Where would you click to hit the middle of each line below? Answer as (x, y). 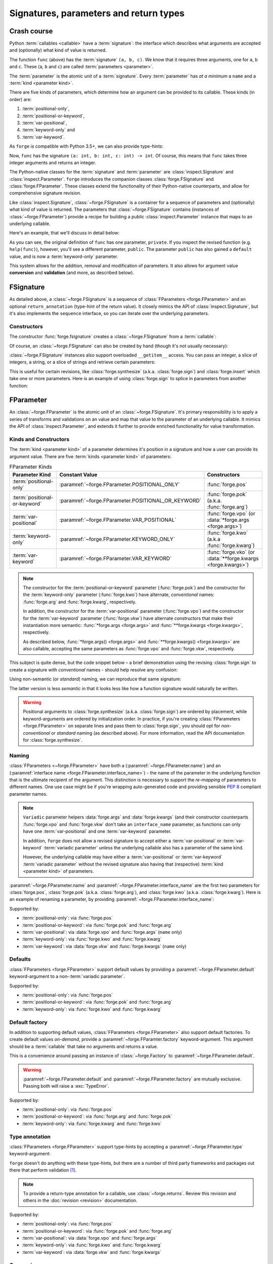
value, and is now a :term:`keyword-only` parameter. (64, 256)
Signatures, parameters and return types (97, 13)
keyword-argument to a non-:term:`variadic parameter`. (67, 976)
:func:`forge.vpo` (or (231, 513)
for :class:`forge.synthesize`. (53, 740)
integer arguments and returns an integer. (53, 162)
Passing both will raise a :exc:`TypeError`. (66, 1086)
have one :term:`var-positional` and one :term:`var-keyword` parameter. (97, 831)
